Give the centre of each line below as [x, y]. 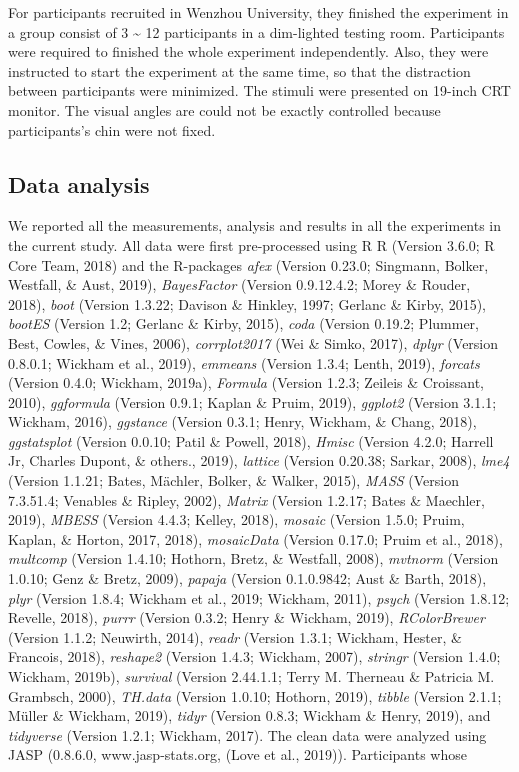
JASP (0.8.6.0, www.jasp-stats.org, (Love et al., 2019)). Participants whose [237, 754]
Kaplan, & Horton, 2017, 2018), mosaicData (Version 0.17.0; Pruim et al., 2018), [255, 538]
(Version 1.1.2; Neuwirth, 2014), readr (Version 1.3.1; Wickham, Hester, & [235, 636]
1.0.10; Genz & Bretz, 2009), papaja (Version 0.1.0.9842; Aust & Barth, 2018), [247, 578]
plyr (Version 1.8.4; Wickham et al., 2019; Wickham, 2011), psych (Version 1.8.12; [259, 597]
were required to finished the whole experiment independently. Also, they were [248, 51]
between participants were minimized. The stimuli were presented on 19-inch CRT [259, 90]
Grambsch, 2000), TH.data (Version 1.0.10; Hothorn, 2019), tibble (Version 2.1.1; [255, 695]
